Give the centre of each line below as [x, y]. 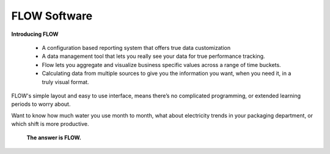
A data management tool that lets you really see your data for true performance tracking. [153, 56]
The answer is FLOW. [54, 138]
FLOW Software [52, 16]
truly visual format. [65, 82]
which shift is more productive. [50, 124]
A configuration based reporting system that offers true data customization [136, 47]
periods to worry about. [41, 104]
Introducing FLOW [35, 34]
